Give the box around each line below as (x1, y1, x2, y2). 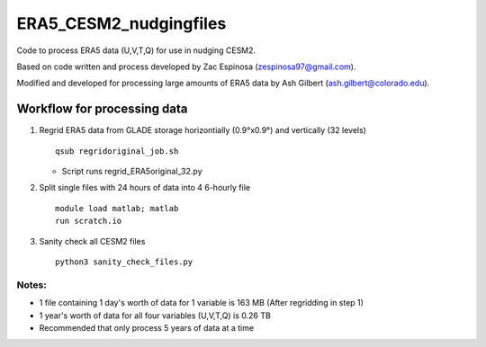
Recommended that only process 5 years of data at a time (39, 322, 255, 333)
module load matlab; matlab (55, 203, 179, 213)
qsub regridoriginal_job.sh (55, 146, 179, 156)
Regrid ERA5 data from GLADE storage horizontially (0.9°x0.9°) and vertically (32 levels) (39, 125, 366, 136)
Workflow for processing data (16, 102, 188, 117)
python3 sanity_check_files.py (55, 256, 193, 267)
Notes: (16, 279, 47, 291)
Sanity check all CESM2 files (39, 236, 146, 246)
